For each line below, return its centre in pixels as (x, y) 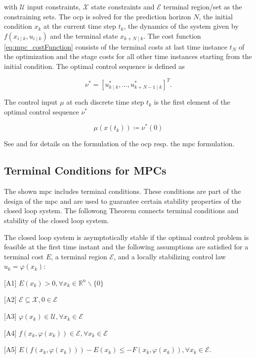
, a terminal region (79, 256)
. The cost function (172, 35)
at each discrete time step (105, 102)
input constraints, (54, 6)
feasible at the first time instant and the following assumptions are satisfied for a (126, 247)
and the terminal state (84, 35)
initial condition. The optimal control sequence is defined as (94, 66)
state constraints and (123, 6)
